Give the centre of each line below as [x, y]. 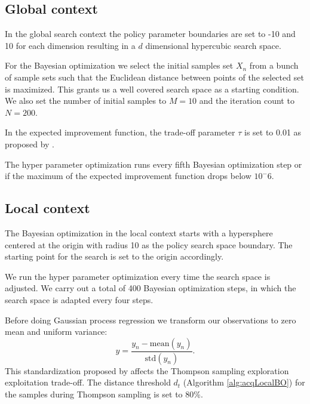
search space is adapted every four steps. [79, 299]
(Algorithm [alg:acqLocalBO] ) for [244, 382]
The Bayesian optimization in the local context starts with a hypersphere [139, 232]
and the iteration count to [247, 101]
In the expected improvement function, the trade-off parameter [120, 132]
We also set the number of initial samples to [86, 101]
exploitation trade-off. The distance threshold [88, 382]
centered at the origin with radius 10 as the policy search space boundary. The [149, 244]
